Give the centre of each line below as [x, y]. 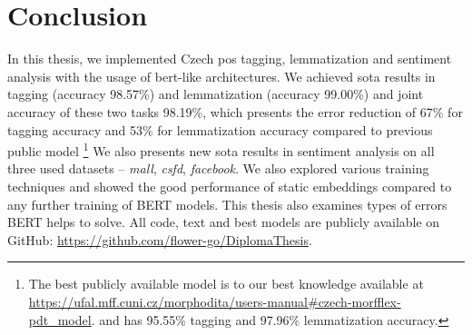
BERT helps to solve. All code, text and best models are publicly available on [224, 222]
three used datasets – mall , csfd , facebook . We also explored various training [218, 168]
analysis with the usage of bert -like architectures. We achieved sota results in [221, 76]
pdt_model [60, 319]
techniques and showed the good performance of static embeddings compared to [230, 186]
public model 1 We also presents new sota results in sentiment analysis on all [221, 149]
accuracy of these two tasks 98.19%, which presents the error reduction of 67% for [235, 111]
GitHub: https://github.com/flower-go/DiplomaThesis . [160, 239]
